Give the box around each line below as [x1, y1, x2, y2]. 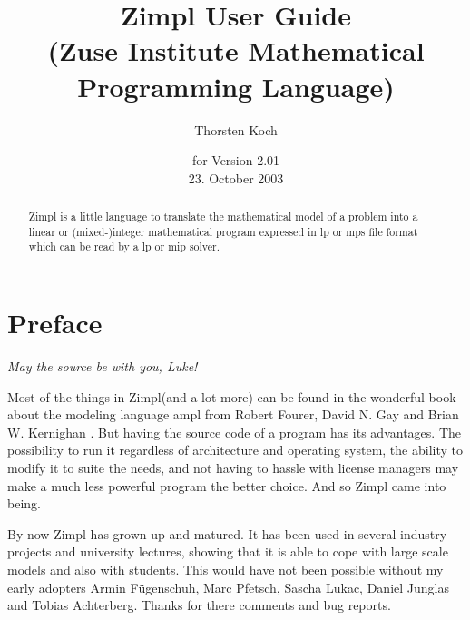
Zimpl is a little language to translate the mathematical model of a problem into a [28, 209, 418, 224]
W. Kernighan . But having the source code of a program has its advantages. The [7, 422, 461, 441]
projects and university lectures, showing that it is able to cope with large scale [7, 542, 448, 561]
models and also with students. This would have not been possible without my [7, 559, 444, 578]
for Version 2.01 [191, 151, 280, 170]
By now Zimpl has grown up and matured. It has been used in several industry [7, 524, 447, 543]
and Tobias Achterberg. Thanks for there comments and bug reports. [7, 595, 391, 615]
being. [7, 494, 41, 513]
